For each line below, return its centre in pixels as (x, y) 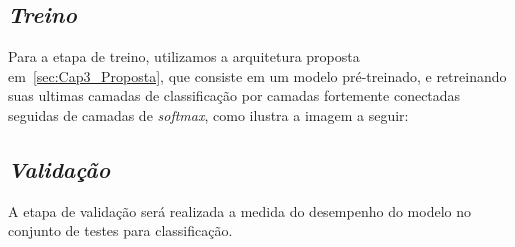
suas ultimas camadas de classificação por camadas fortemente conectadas (234, 95)
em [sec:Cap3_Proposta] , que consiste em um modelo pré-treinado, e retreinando (257, 75)
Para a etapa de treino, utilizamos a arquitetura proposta (184, 56)
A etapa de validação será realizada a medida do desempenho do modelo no (239, 210)
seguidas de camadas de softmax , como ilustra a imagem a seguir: (208, 114)
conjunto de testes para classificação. (120, 230)
